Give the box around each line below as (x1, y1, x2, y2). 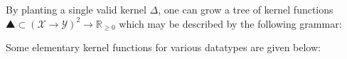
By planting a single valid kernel (6, 2, 146, 16)
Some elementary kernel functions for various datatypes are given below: (6, 40, 321, 55)
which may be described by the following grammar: (119, 16, 342, 31)
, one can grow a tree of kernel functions (158, 2, 333, 16)
